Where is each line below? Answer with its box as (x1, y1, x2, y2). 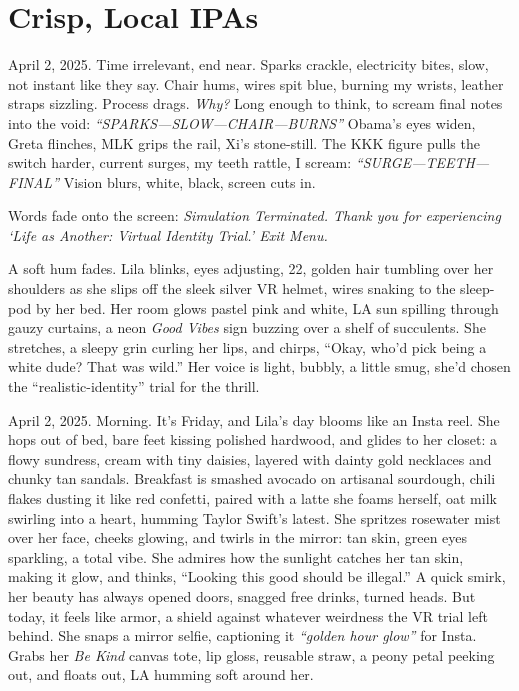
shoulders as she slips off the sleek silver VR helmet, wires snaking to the (8, 278, 456, 299)
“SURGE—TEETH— (355, 152, 490, 173)
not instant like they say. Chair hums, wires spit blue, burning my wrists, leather (8, 73, 504, 94)
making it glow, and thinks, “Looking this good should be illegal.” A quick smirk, (8, 566, 506, 587)
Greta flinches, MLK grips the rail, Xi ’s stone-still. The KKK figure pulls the (8, 132, 480, 153)
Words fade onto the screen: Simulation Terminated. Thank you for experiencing (8, 205, 501, 226)
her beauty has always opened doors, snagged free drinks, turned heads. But (8, 585, 476, 606)
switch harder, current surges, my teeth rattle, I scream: (8, 152, 352, 173)
